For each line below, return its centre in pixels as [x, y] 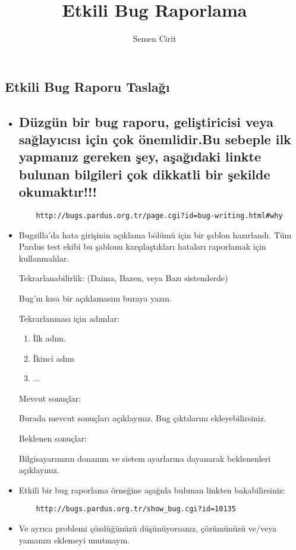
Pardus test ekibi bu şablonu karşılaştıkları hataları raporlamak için [142, 246]
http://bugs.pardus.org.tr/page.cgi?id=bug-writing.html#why [159, 215]
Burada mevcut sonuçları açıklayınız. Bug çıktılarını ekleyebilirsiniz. [142, 418]
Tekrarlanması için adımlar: [69, 318]
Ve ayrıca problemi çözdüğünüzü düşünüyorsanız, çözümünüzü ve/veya [148, 528]
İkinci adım [53, 358]
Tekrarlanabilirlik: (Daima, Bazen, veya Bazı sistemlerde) [123, 278]
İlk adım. [49, 338]
